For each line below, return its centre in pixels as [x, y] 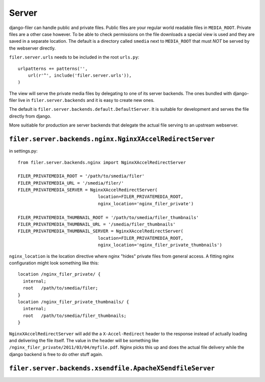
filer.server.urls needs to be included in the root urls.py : [74, 57]
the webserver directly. [32, 48]
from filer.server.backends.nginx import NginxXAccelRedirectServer [102, 162]
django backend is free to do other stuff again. [56, 354]
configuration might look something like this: [54, 263]
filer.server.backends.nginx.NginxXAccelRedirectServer [112, 139]
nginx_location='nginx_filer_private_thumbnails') [160, 245]
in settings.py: [23, 151]
